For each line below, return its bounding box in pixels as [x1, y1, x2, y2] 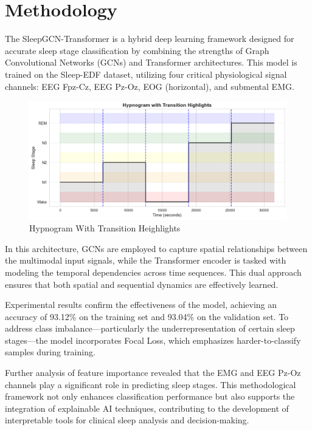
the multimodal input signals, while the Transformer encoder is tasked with [5, 254, 286, 267]
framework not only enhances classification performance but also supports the [5, 390, 295, 403]
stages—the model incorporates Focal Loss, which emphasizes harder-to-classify [5, 333, 301, 346]
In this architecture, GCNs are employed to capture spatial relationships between [5, 242, 308, 254]
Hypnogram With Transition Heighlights [29, 222, 181, 234]
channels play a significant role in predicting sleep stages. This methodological [5, 378, 296, 391]
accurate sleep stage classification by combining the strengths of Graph [5, 44, 269, 56]
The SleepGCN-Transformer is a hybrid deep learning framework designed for [5, 32, 294, 45]
